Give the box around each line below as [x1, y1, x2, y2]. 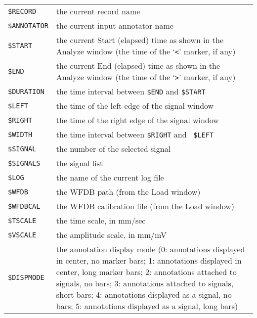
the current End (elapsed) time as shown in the [56, 60, 220, 71]
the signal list [56, 157, 103, 169]
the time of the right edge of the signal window [56, 114, 219, 126]
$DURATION [8, 87, 44, 95]
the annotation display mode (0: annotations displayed [56, 243, 245, 255]
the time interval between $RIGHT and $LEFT [56, 129, 214, 140]
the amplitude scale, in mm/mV [56, 229, 167, 240]
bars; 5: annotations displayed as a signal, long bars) [56, 300, 238, 312]
